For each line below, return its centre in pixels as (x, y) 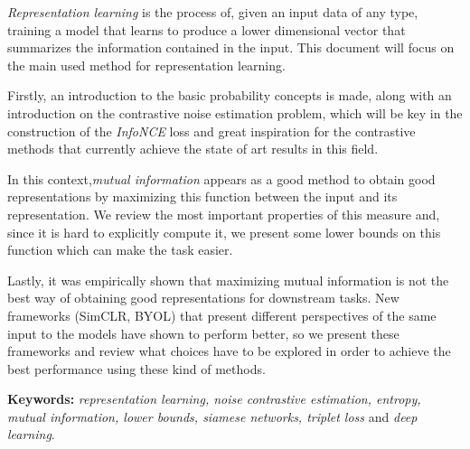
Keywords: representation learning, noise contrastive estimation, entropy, (214, 399)
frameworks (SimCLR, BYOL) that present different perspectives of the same (222, 315)
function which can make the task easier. (120, 250)
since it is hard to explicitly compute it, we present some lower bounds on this (224, 232)
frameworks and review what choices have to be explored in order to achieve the (229, 351)
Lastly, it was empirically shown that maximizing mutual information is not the (228, 280)
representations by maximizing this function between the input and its (202, 196)
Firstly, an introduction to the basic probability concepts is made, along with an (230, 95)
